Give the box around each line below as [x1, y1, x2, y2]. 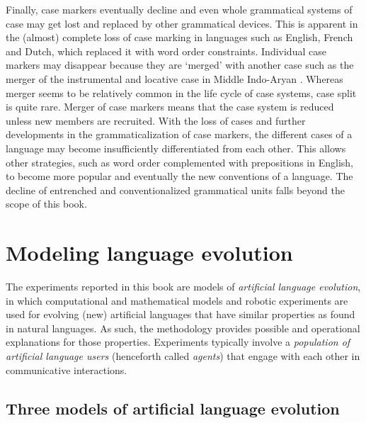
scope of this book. [6, 196, 87, 211]
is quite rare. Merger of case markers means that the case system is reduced [6, 99, 334, 114]
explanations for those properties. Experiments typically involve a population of [6, 334, 350, 349]
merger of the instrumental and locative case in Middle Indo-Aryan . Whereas [6, 71, 343, 86]
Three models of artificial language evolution [6, 397, 340, 419]
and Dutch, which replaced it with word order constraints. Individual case [6, 43, 326, 58]
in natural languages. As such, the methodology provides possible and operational [6, 320, 360, 335]
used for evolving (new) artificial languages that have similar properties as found [6, 307, 355, 322]
